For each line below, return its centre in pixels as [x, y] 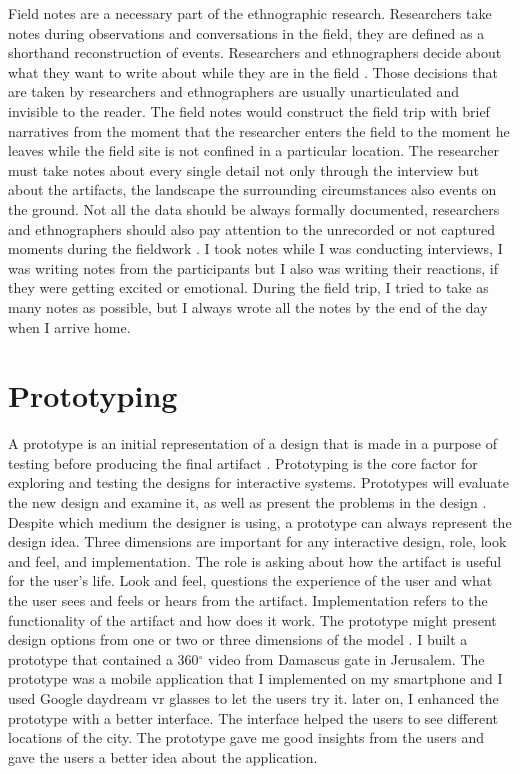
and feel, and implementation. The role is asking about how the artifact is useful [255, 560]
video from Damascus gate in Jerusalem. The [346, 658]
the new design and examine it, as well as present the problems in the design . [247, 502]
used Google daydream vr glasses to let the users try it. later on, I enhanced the [253, 697]
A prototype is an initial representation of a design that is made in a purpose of [253, 443]
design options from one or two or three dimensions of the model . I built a [238, 639]
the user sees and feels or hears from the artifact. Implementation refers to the [248, 599]
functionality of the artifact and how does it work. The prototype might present [252, 619]
